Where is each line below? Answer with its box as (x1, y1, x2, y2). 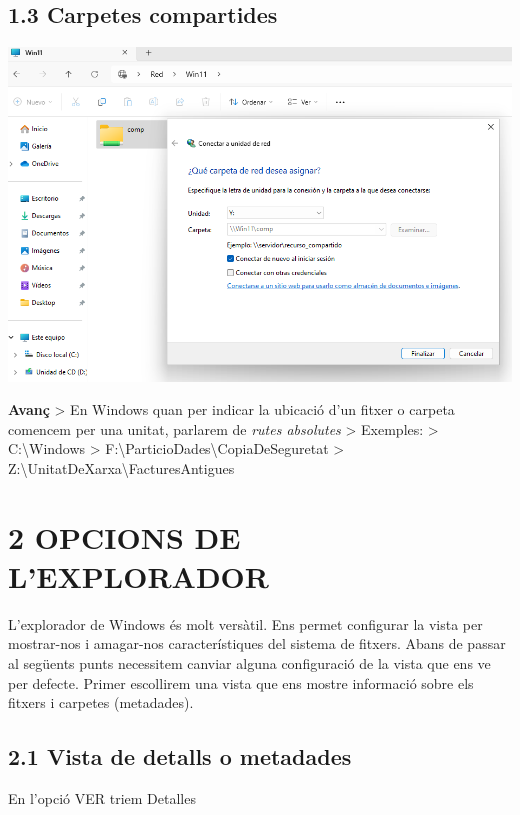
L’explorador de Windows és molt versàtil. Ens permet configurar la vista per (8, 613, 483, 634)
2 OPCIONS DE (8, 516, 241, 557)
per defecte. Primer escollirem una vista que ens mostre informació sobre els (8, 672, 474, 693)
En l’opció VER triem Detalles (8, 788, 196, 809)
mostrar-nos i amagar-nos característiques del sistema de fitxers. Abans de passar (8, 633, 506, 654)
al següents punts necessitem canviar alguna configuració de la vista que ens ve (8, 653, 491, 674)
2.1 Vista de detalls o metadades (8, 741, 352, 772)
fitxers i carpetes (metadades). (8, 692, 194, 713)
